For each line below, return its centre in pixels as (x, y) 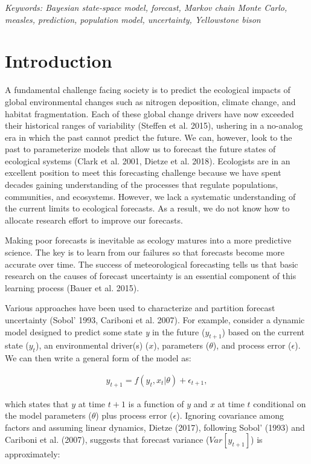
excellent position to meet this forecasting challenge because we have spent (143, 172)
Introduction (59, 61)
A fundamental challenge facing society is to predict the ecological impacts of (148, 90)
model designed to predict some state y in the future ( (105, 331)
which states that (37, 403)
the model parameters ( (48, 415)
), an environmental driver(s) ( (92, 345)
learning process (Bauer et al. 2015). (72, 287)
